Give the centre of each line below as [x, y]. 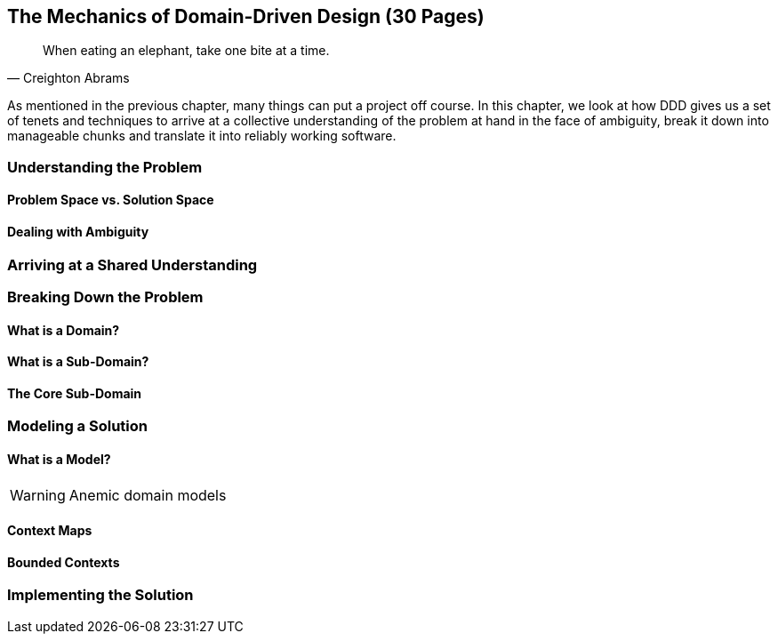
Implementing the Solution [100, 595]
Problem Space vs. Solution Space [111, 200]
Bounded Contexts [64, 562]
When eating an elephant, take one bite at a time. [186, 51]
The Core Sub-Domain [75, 393]
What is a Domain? [64, 330]
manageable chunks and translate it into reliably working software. [202, 136]
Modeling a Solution [77, 426]
